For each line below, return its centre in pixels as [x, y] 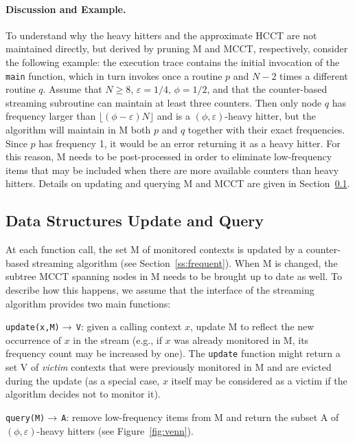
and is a [173, 116]
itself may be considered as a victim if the [259, 380]
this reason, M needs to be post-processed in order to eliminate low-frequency [169, 156]
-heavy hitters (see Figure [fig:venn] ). [115, 430]
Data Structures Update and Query [135, 220]
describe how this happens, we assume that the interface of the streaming [160, 289]
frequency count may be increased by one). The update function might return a [173, 353]
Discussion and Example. [66, 9]
